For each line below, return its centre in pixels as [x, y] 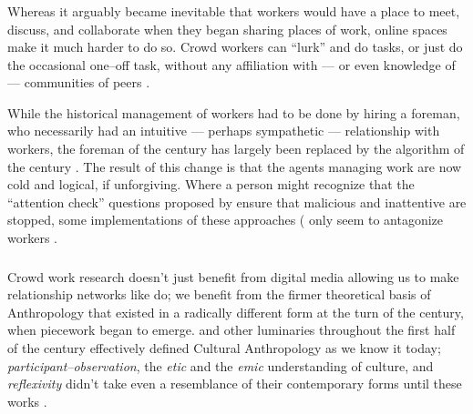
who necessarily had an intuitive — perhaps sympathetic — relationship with [224, 131]
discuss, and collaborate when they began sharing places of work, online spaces [227, 29]
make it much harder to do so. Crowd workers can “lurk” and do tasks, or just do [235, 47]
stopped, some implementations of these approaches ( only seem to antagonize [226, 220]
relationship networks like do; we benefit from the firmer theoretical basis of [219, 294]
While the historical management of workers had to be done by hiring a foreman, [234, 112]
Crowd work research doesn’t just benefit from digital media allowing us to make [233, 276]
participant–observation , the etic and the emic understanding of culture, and [221, 365]
